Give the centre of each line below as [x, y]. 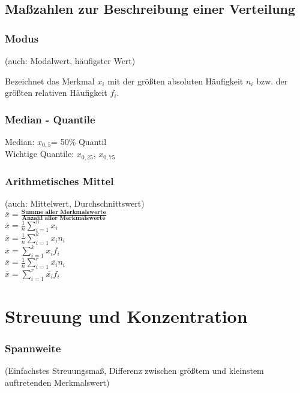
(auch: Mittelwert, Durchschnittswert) [75, 203]
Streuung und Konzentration [126, 315]
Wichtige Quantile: [40, 154]
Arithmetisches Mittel [59, 181]
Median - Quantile [50, 119]
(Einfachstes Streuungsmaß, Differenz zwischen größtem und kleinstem [134, 371]
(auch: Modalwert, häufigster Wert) [70, 61]
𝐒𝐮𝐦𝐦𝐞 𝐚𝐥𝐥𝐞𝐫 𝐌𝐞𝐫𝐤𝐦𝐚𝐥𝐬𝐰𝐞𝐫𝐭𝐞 [64, 212]
